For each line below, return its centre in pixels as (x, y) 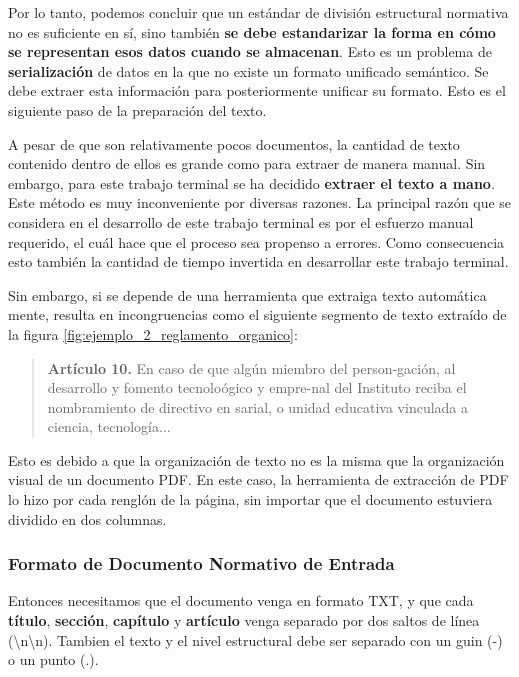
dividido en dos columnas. (87, 518)
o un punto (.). (53, 659)
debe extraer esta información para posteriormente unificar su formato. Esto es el (257, 90)
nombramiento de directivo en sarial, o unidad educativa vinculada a (258, 406)
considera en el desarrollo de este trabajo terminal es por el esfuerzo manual (241, 221)
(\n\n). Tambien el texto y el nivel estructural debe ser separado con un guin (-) (255, 639)
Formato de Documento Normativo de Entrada (201, 563)
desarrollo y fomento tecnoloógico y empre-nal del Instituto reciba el (257, 387)
